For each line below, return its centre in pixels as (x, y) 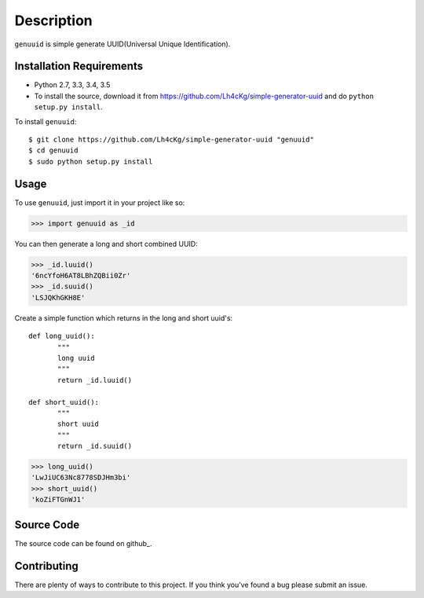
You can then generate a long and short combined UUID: (106, 244)
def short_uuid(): (64, 402)
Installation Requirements (79, 66)
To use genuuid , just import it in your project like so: (100, 202)
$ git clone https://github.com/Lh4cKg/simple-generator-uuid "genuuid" (171, 140)
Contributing (46, 566)
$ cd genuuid (53, 150)
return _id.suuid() (95, 446)
